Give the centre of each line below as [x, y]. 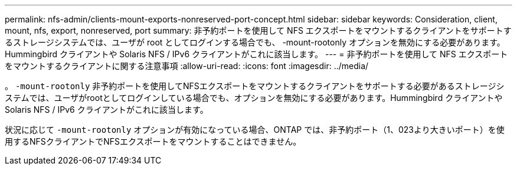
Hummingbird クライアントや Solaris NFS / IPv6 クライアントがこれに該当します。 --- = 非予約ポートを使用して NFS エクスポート [256, 54]
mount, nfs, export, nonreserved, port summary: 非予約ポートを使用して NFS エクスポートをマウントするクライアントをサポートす [258, 30]
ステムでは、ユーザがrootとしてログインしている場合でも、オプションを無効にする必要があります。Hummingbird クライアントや [254, 98]
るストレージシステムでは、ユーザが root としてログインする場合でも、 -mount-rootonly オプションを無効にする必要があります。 [255, 42]
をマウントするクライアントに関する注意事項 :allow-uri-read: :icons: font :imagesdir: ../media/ [187, 66]
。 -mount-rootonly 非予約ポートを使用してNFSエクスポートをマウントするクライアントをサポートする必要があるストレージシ [255, 86]
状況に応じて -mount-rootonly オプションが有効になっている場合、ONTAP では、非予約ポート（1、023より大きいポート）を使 [255, 130]
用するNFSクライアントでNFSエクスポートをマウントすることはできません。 [153, 141]
